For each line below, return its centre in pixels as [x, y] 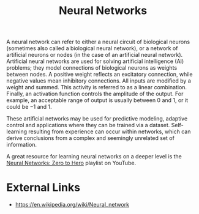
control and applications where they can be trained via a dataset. [88, 125]
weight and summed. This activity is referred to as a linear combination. [97, 87]
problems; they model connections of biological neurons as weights [92, 68]
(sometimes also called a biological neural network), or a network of [92, 48]
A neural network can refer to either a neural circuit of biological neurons [98, 42]
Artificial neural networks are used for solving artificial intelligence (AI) [95, 61]
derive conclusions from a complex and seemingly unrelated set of [90, 138]
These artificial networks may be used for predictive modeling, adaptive [97, 119]
